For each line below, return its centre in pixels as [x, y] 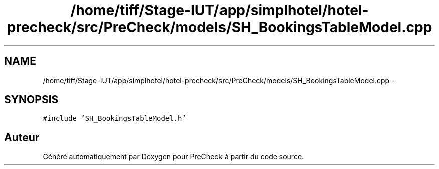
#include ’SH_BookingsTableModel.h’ [115, 118]
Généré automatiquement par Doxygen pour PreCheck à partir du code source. [173, 157]
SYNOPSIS [31, 100]
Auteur [22, 137]
